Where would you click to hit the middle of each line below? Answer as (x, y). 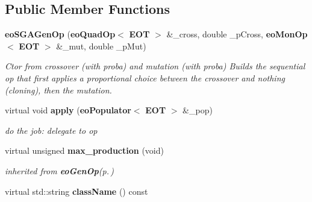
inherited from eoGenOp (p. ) (60, 170)
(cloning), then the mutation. (58, 90)
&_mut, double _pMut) (101, 46)
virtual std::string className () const (76, 191)
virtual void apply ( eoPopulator (68, 110)
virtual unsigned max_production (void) (84, 150)
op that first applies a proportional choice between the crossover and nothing (145, 77)
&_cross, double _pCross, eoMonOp (237, 34)
